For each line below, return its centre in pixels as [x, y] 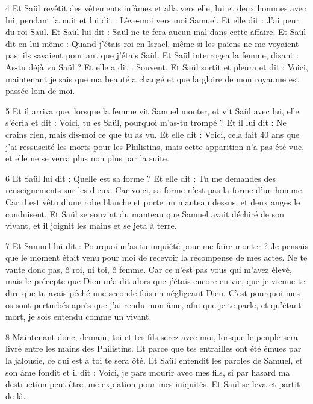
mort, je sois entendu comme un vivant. [79, 316]
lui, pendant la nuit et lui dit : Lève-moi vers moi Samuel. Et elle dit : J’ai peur [153, 20]
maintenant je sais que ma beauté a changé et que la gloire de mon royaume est [152, 79]
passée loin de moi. [40, 91]
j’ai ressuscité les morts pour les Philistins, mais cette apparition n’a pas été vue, [155, 146]
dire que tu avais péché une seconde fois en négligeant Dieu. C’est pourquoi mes [153, 293]
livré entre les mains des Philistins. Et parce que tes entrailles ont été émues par [153, 348]
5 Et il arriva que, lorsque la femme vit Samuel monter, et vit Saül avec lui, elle [152, 110]
